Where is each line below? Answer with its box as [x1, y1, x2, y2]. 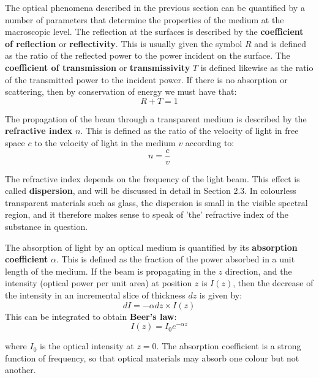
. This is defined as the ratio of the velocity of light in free [80, 124, 299, 137]
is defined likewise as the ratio [200, 61, 313, 73]
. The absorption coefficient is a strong [156, 339, 301, 352]
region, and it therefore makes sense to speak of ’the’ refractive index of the [5, 208, 288, 221]
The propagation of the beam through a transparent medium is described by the [5, 112, 307, 125]
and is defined [254, 37, 307, 50]
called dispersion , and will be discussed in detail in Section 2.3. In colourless [5, 184, 296, 197]
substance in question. [5, 220, 88, 232]
